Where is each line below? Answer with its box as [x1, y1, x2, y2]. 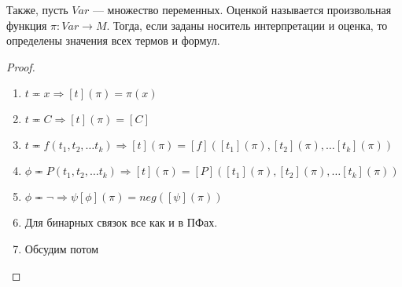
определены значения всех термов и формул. [6, 32, 220, 49]
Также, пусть [6, 2, 68, 17]
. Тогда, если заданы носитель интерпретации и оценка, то [106, 16, 388, 33]
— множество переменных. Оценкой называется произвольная [92, 2, 392, 17]
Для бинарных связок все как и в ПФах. [24, 214, 218, 231]
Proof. [6, 58, 35, 74]
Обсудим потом [24, 240, 99, 256]
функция [6, 16, 47, 33]
